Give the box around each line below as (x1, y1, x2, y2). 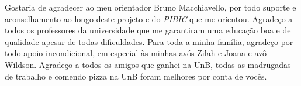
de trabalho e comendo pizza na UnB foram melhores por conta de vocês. (5, 70, 267, 82)
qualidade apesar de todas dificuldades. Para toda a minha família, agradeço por (5, 35, 293, 47)
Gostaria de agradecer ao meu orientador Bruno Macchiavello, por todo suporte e (5, 1, 296, 13)
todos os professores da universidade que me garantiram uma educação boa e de (5, 24, 291, 36)
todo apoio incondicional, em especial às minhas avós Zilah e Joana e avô (5, 47, 267, 59)
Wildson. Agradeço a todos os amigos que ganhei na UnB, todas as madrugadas (5, 58, 291, 70)
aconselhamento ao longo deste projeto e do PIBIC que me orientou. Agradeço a (5, 12, 293, 25)
